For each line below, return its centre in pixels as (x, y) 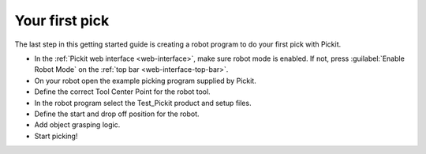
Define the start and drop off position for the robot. (117, 114)
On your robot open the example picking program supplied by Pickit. (145, 81)
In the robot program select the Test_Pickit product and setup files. (143, 103)
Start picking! (56, 136)
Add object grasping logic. (77, 125)
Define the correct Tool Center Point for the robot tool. (122, 92)
